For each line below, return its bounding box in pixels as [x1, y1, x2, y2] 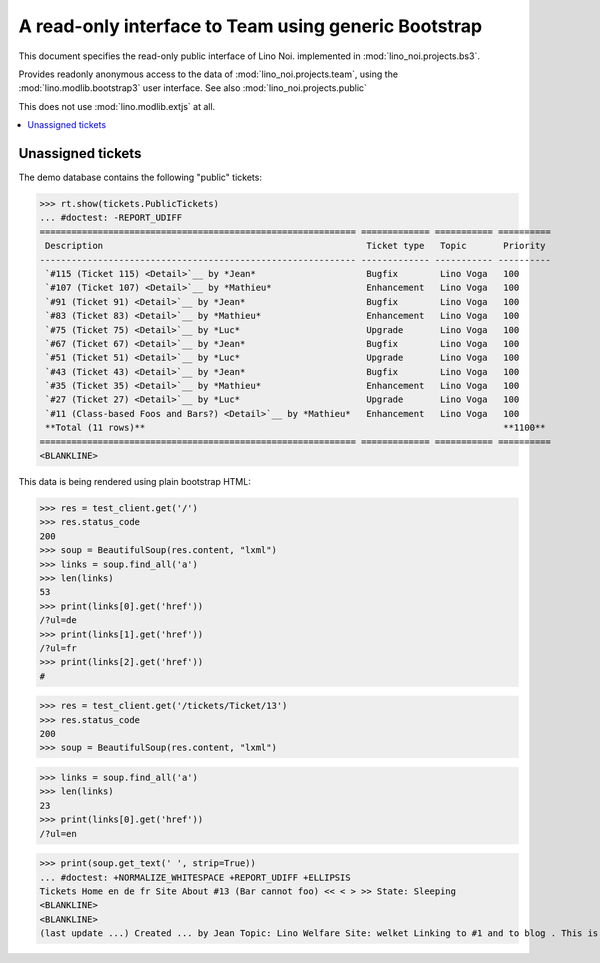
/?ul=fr [39, 642, 77, 654]
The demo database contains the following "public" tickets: [18, 171, 262, 184]
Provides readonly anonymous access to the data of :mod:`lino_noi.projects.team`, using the [18, 68, 399, 80]
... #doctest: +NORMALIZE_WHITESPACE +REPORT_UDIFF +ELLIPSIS [39, 871, 351, 883]
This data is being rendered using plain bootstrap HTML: [18, 476, 252, 488]
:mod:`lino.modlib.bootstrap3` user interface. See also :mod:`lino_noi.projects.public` [18, 82, 367, 94]
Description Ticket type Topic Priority [45, 240, 546, 252]
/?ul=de [39, 615, 77, 626]
